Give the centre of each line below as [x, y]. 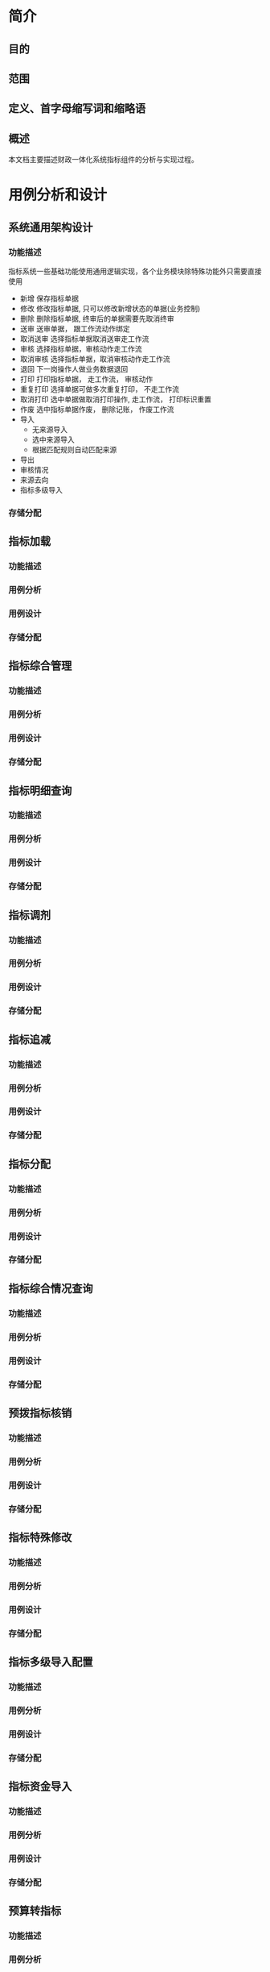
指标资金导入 [40, 1787]
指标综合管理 [40, 666]
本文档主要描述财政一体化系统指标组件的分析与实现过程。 [103, 160]
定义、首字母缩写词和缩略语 [77, 108]
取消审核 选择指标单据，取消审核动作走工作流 [95, 359]
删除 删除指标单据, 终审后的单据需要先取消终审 [97, 318]
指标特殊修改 [40, 1537]
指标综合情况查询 [51, 1288]
